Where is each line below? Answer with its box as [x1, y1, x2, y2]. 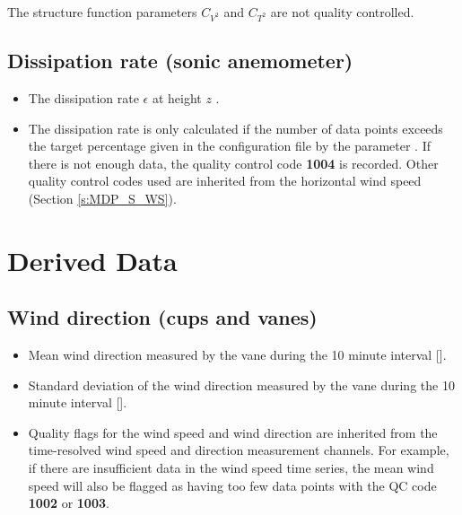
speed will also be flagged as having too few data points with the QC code [28, 476, 437, 494]
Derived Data [7, 241, 178, 278]
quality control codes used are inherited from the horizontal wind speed [28, 171, 422, 190]
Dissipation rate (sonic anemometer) [7, 47, 353, 74]
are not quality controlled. [270, 3, 414, 21]
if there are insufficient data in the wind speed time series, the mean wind [28, 458, 434, 477]
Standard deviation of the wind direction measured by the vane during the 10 [28, 375, 455, 394]
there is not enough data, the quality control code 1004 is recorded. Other [28, 153, 439, 172]
